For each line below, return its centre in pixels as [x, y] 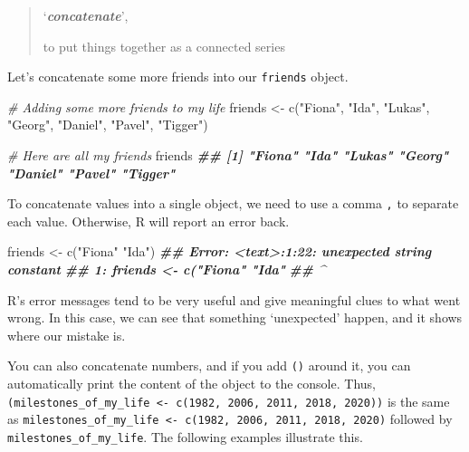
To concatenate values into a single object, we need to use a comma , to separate [233, 203]
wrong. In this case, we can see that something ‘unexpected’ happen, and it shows [235, 317]
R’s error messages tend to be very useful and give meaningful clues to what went [234, 299]
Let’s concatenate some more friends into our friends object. [178, 77]
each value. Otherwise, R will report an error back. [148, 221]
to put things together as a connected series [164, 46]
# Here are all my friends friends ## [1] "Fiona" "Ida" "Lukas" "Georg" [228, 155]
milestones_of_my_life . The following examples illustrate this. [185, 437]
